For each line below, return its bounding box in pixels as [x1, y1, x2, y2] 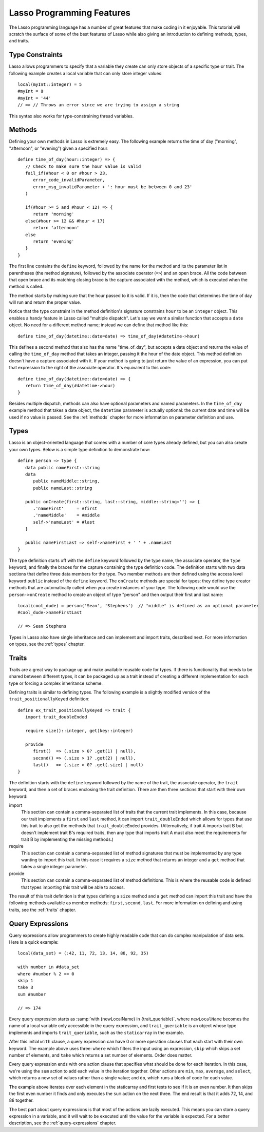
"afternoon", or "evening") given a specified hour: [9, 145, 109, 151]
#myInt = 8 [18, 88, 44, 94]
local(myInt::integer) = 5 [18, 82, 82, 87]
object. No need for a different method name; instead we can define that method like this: [9, 322, 189, 328]
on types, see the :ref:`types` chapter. [9, 641, 85, 647]
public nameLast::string [33, 485, 93, 491]
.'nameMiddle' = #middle [33, 513, 100, 518]
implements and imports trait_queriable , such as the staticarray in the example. [9, 1030, 185, 1035]
